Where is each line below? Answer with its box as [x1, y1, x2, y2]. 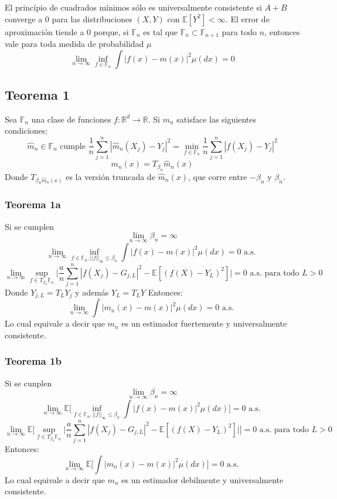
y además [75, 286, 109, 298]
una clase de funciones [31, 113, 111, 125]
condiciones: [5, 124, 48, 137]
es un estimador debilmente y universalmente [121, 473, 284, 486]
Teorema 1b [5, 354, 62, 368]
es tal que [143, 25, 178, 38]
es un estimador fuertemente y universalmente [121, 317, 287, 330]
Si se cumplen [5, 220, 55, 232]
